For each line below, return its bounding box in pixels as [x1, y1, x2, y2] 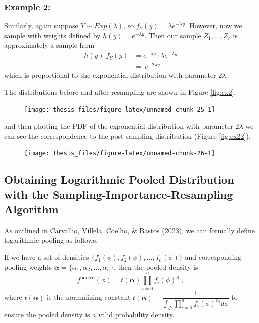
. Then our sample [144, 30, 201, 40]
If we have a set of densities [4, 252, 89, 262]
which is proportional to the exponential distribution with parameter [4, 70, 216, 80]
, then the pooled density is [114, 261, 198, 272]
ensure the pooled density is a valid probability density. [4, 309, 175, 319]
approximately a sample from [4, 40, 95, 50]
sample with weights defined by [4, 30, 101, 40]
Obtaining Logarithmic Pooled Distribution [4, 172, 234, 187]
